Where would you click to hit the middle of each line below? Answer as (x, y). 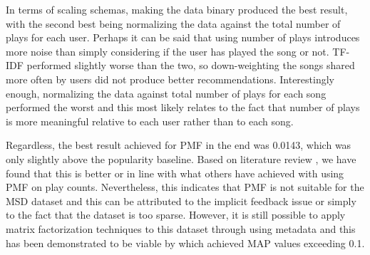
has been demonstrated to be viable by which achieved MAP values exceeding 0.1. (185, 243)
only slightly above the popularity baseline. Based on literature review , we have (181, 158)
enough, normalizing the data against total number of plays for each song (166, 93)
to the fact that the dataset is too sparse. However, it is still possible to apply (176, 215)
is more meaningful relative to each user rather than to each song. (150, 121)
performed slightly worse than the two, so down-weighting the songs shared (191, 65)
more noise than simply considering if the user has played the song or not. (168, 51)
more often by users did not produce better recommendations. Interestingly (170, 79)
